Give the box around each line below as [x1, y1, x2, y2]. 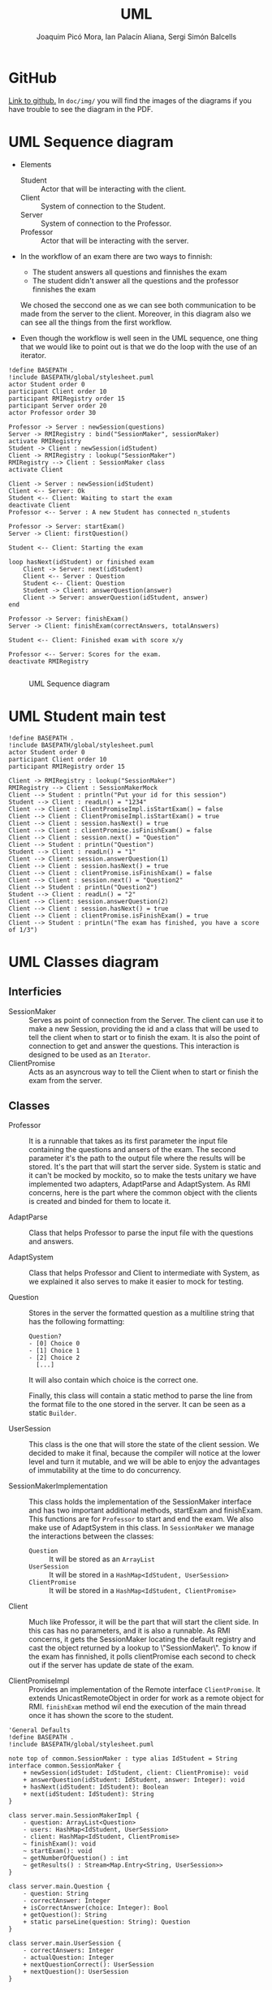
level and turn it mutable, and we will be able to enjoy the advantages [28, 1457, 261, 1466]
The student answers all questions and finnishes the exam [32, 267, 227, 277]
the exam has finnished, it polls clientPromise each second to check [28, 1651, 257, 1661]
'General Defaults [8, 1726, 71, 1734]
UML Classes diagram [8, 952, 159, 971]
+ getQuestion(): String [23, 1911, 107, 1919]
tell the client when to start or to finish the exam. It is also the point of [28, 1032, 261, 1042]
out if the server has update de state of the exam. [28, 1660, 195, 1670]
